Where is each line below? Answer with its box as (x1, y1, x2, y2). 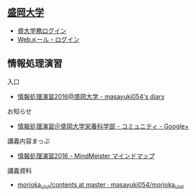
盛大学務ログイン (17, 27, 67, 35)
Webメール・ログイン (17, 35, 80, 43)
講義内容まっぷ (7, 137, 50, 145)
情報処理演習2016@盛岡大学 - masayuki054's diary (17, 92, 165, 100)
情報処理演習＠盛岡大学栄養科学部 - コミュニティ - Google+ (17, 121, 190, 130)
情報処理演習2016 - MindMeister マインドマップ (17, 151, 156, 160)
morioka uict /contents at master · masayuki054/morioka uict (17, 180, 184, 190)
